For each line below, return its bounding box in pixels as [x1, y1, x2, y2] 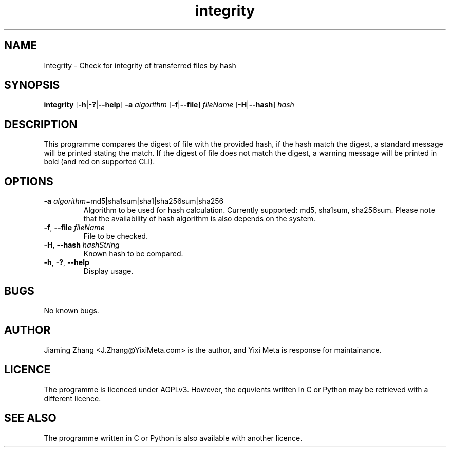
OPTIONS [4, 175, 53, 188]
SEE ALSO [4, 411, 57, 425]
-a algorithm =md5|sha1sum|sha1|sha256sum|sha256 [44, 197, 224, 206]
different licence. [44, 393, 101, 403]
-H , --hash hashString [44, 240, 120, 250]
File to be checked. [83, 232, 148, 241]
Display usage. [83, 267, 134, 276]
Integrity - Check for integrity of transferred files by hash [44, 61, 236, 70]
